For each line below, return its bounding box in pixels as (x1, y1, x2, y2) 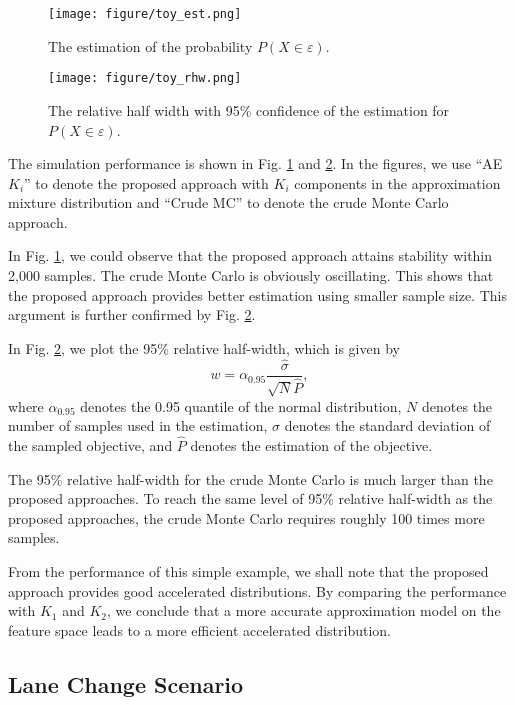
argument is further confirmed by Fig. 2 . (8, 304, 256, 325)
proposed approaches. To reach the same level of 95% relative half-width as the (8, 488, 493, 509)
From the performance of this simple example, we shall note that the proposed (8, 560, 489, 581)
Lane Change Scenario (8, 668, 244, 699)
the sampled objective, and (8, 434, 173, 455)
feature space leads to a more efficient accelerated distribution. (8, 619, 392, 640)
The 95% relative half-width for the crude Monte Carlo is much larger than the (8, 468, 493, 489)
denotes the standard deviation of (284, 415, 491, 436)
